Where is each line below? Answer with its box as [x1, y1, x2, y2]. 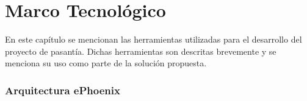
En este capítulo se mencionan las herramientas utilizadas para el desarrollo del [5, 33, 302, 46]
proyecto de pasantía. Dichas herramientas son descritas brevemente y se [5, 44, 276, 57]
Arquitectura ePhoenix [5, 82, 120, 97]
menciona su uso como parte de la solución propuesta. [5, 57, 207, 69]
